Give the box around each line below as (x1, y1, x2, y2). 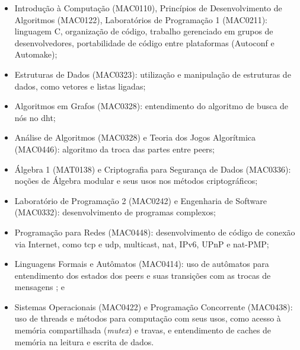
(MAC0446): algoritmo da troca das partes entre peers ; (14, 142, 215, 155)
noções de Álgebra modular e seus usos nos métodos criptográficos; (14, 174, 258, 187)
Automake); (14, 48, 58, 61)
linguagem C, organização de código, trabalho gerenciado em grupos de (14, 25, 273, 37)
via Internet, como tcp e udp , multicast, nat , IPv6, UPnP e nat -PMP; (14, 237, 269, 250)
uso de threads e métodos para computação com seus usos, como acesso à (14, 312, 281, 324)
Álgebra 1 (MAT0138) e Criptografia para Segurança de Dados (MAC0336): (14, 163, 291, 175)
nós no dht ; (14, 111, 56, 123)
